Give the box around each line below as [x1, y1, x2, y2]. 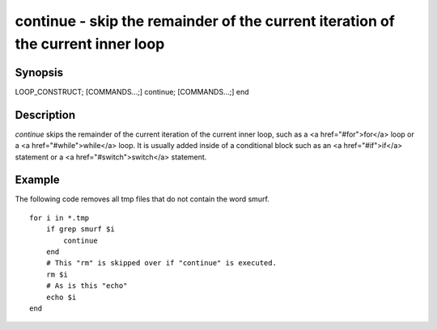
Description [15, 108, 76, 121]
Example [15, 173, 60, 187]
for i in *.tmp [29, 213, 90, 222]
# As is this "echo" [45, 281, 128, 290]
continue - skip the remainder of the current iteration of [15, 12, 396, 30]
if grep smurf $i [45, 225, 115, 234]
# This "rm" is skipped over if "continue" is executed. [45, 259, 277, 268]
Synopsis [15, 66, 64, 79]
